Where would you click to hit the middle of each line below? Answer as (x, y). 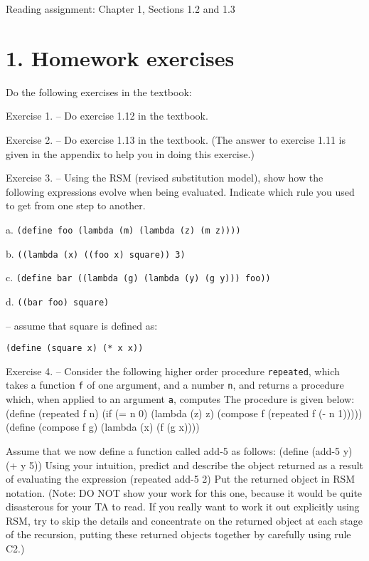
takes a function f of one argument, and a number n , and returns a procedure (175, 385)
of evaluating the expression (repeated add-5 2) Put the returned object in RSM (181, 479)
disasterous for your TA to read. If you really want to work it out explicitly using (183, 507)
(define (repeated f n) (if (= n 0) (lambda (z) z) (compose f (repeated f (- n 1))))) (184, 413)
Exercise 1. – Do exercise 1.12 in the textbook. (107, 116)
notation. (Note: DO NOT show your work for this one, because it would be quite (184, 492)
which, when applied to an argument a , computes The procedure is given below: (180, 399)
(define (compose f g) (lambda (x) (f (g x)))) (103, 427)
